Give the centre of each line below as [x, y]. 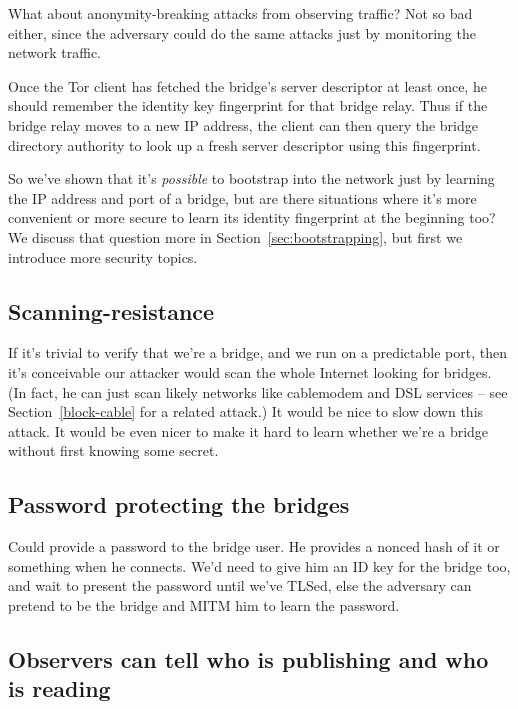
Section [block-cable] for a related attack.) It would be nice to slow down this [246, 411]
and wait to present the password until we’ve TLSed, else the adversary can [240, 585]
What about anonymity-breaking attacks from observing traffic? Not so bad [240, 13]
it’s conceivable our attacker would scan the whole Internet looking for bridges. [250, 371]
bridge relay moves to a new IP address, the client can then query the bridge [243, 124]
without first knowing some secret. [113, 450]
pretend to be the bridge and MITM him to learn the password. [204, 604]
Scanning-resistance [111, 310]
